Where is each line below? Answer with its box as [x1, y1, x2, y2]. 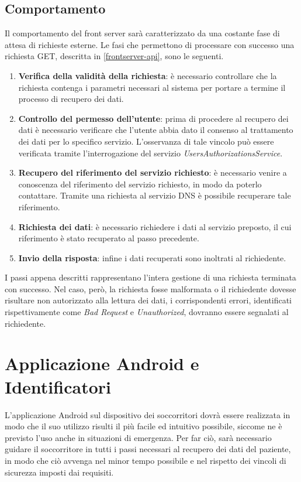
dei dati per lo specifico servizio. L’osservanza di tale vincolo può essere [18, 135, 274, 147]
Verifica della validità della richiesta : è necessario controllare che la [18, 69, 277, 81]
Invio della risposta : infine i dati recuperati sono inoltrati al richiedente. [18, 251, 286, 264]
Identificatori [5, 374, 111, 398]
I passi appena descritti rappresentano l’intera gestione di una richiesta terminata [5, 271, 296, 283]
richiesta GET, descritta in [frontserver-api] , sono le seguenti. [5, 50, 224, 62]
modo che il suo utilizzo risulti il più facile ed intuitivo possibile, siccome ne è [5, 420, 282, 432]
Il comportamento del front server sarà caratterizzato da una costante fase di [5, 27, 280, 39]
